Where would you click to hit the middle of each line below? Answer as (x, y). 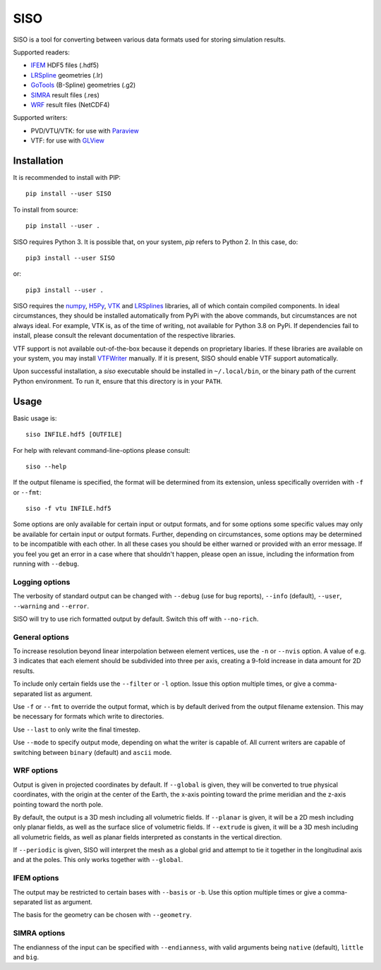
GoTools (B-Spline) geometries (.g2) (83, 85)
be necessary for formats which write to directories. (89, 717)
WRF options (36, 770)
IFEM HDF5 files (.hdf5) (65, 65)
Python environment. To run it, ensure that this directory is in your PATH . (117, 381)
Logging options (42, 582)
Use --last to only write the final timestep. (77, 729)
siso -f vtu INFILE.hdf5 (68, 509)
